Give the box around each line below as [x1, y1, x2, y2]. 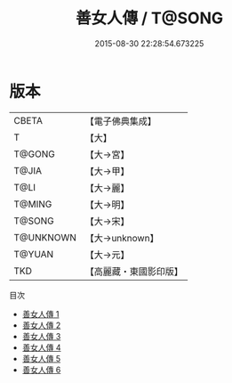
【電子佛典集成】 [84, 115, 157, 127]
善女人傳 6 [21, 364, 61, 375]
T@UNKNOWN [13, 231, 77, 243]
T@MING [13, 198, 52, 210]
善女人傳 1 [21, 308, 60, 319]
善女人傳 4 [21, 342, 61, 353]
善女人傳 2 [21, 320, 61, 330]
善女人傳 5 [21, 353, 61, 363]
